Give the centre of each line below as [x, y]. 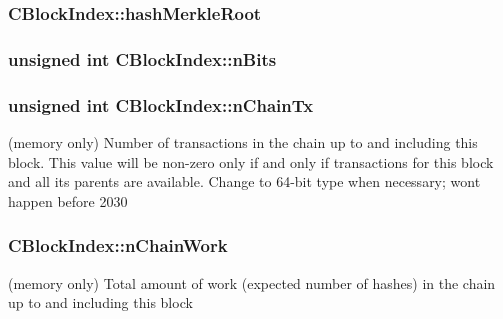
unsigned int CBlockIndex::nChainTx [161, 104]
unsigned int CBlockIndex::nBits [142, 58]
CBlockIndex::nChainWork [118, 245]
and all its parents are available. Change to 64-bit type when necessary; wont [244, 181]
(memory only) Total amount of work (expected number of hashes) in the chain [252, 282]
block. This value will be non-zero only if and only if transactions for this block [251, 161]
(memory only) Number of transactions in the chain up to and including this [243, 141]
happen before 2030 [68, 200]
